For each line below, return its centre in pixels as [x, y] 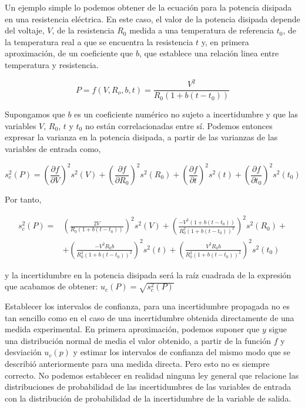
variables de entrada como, [53, 148]
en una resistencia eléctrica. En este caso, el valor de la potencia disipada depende [152, 18]
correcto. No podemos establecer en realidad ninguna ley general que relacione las [152, 375]
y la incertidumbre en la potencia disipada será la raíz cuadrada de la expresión [148, 274]
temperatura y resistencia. [52, 64]
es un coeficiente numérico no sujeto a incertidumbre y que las [186, 114]
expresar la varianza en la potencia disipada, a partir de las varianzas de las [141, 137]
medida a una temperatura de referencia [202, 30]
